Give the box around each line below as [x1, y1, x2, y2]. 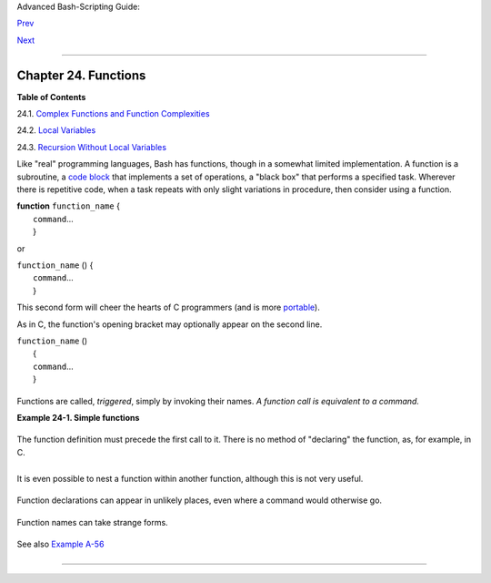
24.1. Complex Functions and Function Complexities [16, 108, 210, 119]
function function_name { [16, 200, 120, 211]
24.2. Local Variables [16, 125, 96, 136]
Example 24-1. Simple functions [16, 412, 140, 423]
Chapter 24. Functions [16, 67, 146, 83]
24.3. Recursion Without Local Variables [16, 141, 167, 152]
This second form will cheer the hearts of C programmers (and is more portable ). [16, 302, 320, 313]
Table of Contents [16, 91, 86, 102]
